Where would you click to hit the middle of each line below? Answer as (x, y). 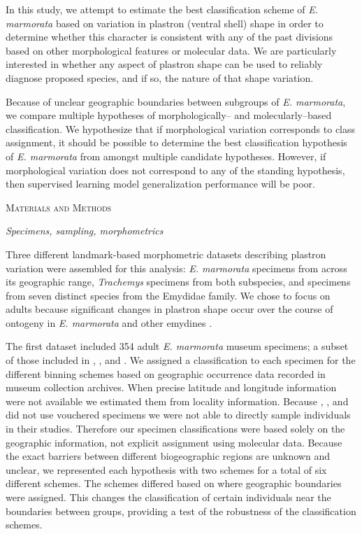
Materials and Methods (59, 207)
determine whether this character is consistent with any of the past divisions (169, 37)
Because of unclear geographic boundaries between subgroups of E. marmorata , (176, 101)
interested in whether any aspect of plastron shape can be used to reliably (164, 64)
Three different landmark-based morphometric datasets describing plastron (166, 254)
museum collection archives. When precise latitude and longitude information (171, 387)
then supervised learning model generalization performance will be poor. (160, 184)
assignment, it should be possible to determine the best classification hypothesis (176, 142)
